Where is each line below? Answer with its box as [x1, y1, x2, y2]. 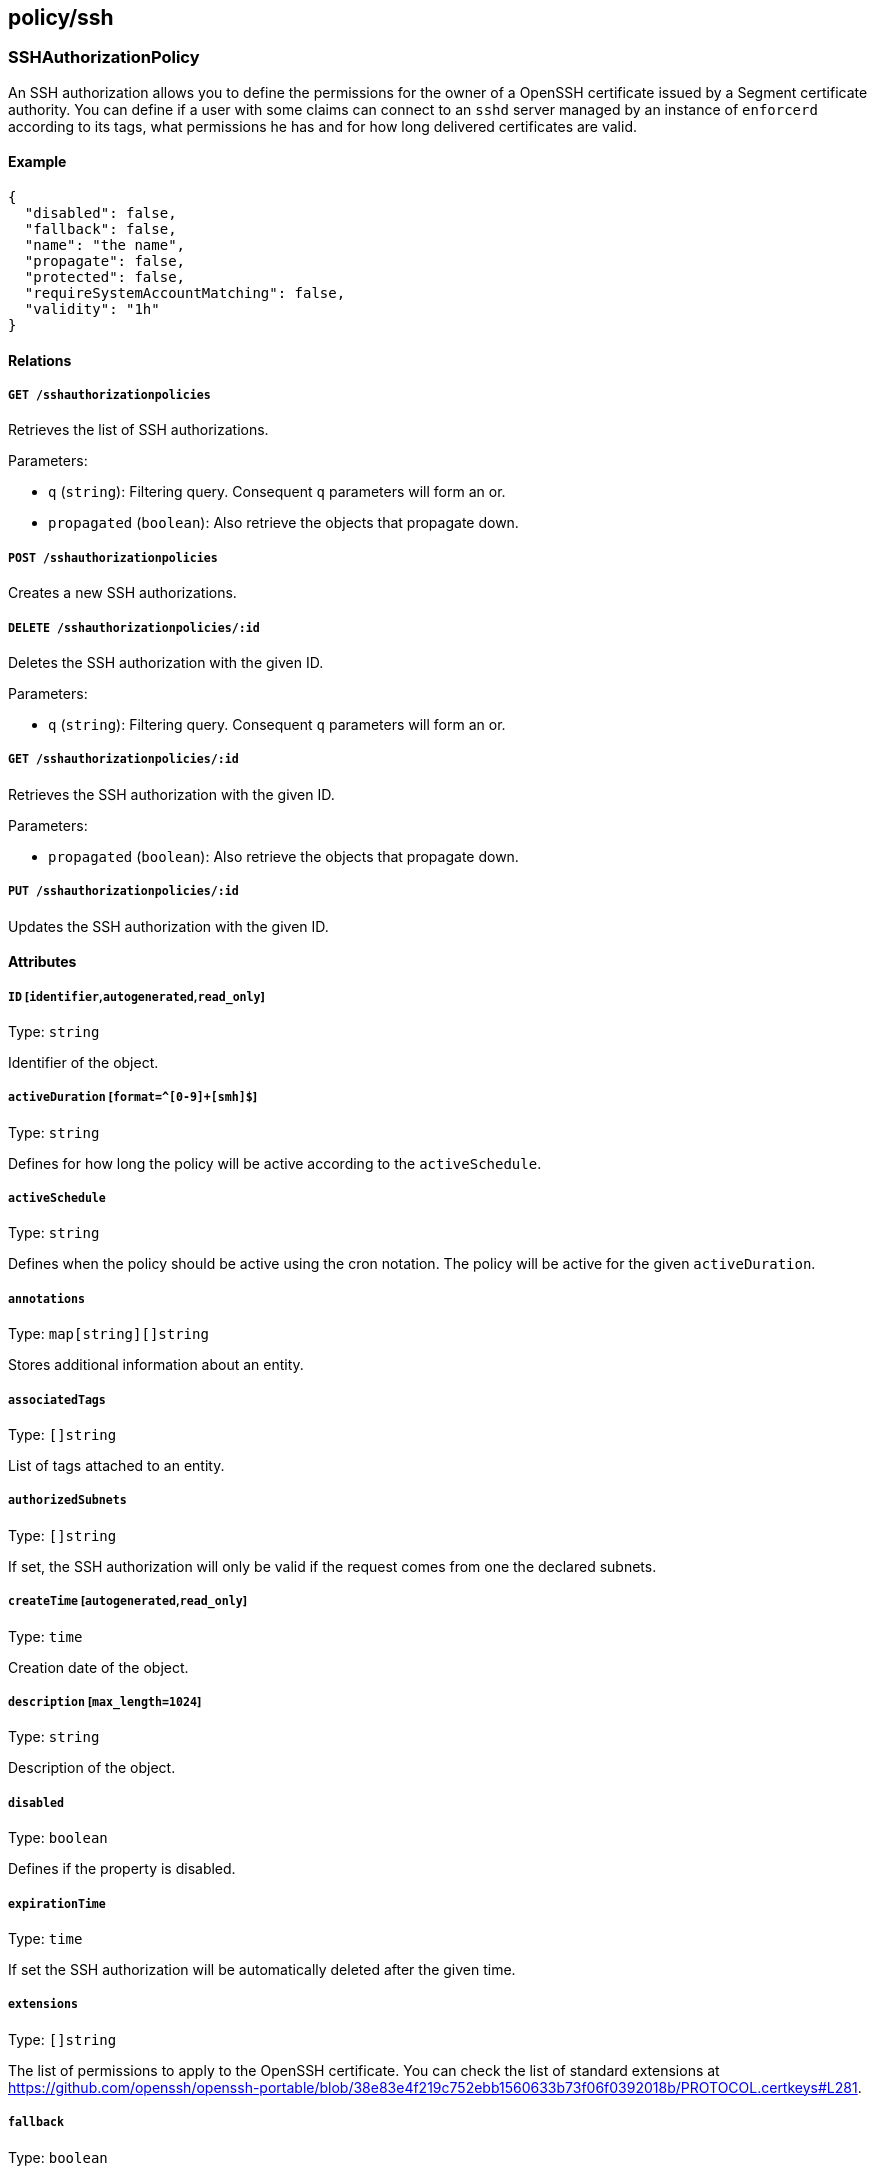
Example [8, 153, 67, 171]
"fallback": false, [24, 221, 177, 238]
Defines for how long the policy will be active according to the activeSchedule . [8, 1154, 542, 1172]
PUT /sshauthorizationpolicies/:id [8, 884, 239, 899]
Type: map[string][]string [8, 1325, 209, 1343]
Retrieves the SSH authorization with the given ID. [8, 785, 335, 803]
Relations [8, 351, 72, 369]
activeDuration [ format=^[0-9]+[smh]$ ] [8, 1090, 258, 1105]
